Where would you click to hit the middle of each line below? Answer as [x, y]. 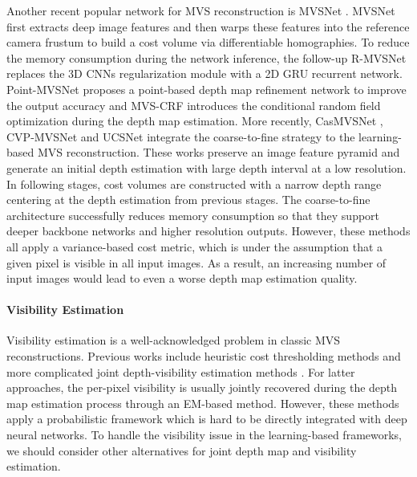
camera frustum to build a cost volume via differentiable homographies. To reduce [208, 42]
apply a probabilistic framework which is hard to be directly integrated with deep [207, 419]
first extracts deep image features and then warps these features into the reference [208, 26]
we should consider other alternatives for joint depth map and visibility [182, 450]
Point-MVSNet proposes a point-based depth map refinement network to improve [206, 89]
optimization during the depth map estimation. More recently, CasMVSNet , [195, 121]
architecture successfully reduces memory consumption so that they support [193, 215]
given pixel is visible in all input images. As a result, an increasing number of [196, 262]
